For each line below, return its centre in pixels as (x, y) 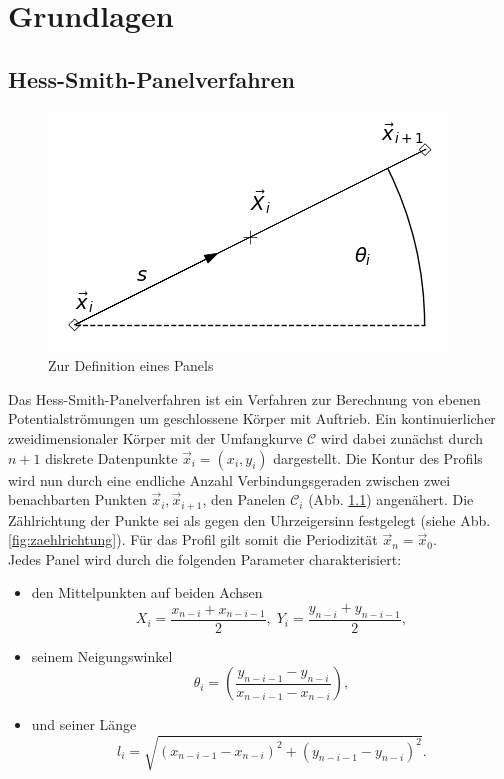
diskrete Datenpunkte (111, 457)
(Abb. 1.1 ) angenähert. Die (391, 499)
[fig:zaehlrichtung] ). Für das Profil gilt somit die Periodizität (193, 539)
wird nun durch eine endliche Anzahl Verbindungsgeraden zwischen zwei (229, 479)
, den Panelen (244, 499)
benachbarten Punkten (77, 499)
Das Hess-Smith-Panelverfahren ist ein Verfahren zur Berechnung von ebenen (244, 398)
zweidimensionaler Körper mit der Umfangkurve (155, 437)
